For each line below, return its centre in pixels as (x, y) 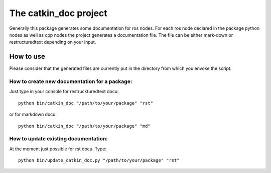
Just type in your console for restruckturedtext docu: (64, 92)
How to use (27, 57)
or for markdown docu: (33, 114)
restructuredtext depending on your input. (53, 42)
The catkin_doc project (58, 13)
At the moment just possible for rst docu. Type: (58, 149)
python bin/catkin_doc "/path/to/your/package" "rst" (86, 103)
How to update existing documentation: (58, 139)
